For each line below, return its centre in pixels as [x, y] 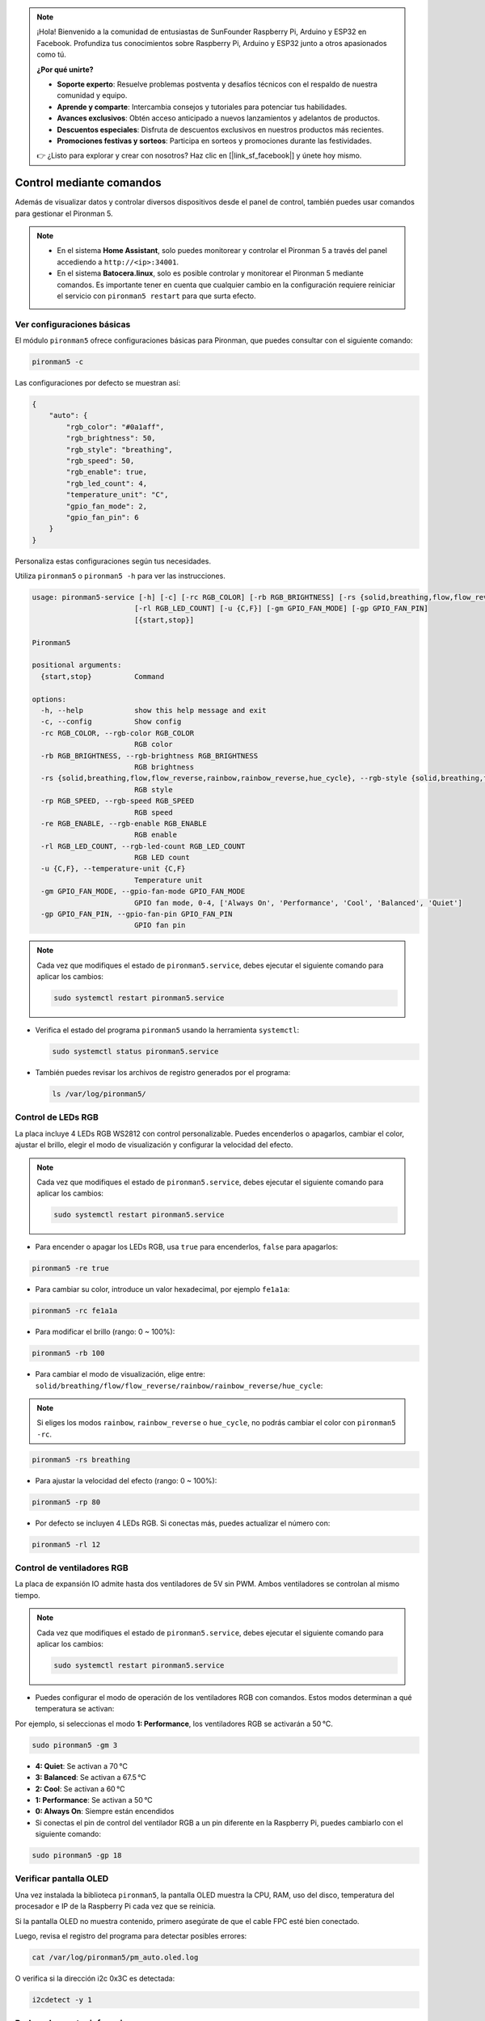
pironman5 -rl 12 [66, 1544]
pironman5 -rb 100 [68, 1353]
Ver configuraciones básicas [73, 324]
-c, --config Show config [111, 722]
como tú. [51, 55]
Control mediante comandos [88, 183]
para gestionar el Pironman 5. [64, 213]
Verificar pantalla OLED [62, 1879]
